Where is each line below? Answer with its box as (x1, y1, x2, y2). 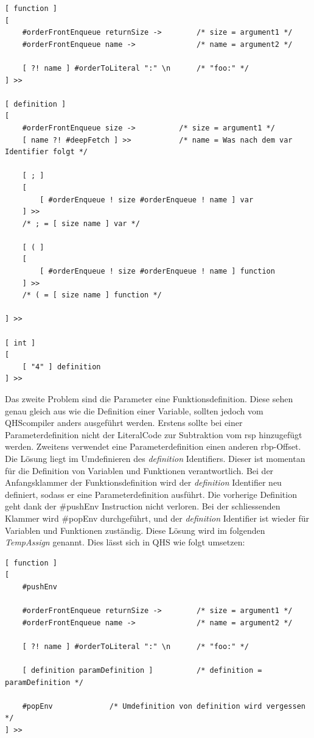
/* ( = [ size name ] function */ (22, 291, 162, 300)
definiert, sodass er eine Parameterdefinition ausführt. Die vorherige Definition (5, 488, 297, 500)
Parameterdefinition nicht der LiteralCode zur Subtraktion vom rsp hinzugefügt (5, 428, 302, 441)
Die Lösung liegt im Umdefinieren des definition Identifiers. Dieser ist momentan (5, 452, 305, 464)
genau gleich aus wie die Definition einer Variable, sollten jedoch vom (5, 404, 263, 417)
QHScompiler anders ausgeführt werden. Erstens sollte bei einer (5, 416, 243, 429)
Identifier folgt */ (5, 147, 88, 157)
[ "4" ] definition (22, 362, 101, 371)
